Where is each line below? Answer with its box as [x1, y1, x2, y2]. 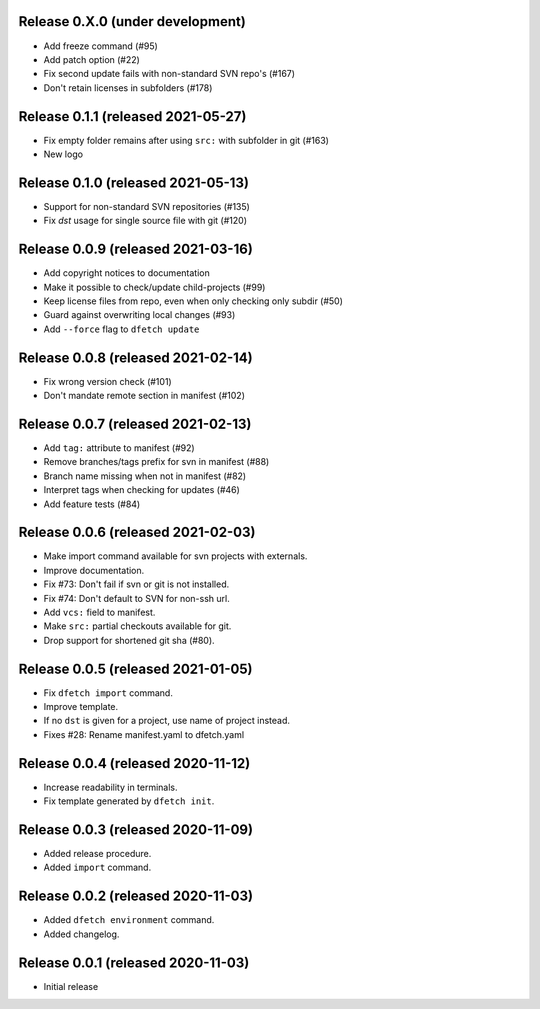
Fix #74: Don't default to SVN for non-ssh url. [43, 592, 230, 604]
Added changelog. [43, 928, 120, 940]
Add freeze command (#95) [43, 40, 159, 52]
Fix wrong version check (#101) [43, 375, 172, 387]
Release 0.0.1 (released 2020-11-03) [18, 954, 250, 971]
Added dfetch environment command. [43, 914, 215, 926]
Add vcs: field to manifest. [43, 606, 156, 618]
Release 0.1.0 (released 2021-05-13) [18, 174, 250, 191]
